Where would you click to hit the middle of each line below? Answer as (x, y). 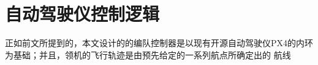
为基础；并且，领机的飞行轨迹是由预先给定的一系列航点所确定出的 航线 (148, 54)
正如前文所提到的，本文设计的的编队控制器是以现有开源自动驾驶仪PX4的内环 (159, 43)
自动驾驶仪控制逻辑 (82, 14)
